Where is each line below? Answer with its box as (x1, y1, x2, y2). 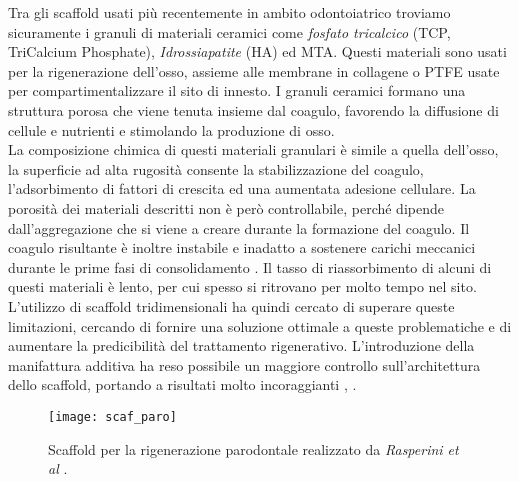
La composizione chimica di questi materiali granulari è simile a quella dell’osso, (8, 139, 499, 160)
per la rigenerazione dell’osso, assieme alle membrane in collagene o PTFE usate (8, 60, 500, 81)
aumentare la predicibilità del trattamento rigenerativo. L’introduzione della (8, 335, 475, 356)
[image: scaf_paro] (48, 409, 177, 424)
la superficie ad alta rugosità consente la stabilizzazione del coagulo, (8, 158, 424, 179)
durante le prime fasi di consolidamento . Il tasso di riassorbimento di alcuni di (8, 256, 492, 277)
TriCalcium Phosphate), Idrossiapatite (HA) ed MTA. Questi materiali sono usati (8, 41, 507, 62)
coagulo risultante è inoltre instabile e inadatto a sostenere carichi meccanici (8, 237, 476, 258)
